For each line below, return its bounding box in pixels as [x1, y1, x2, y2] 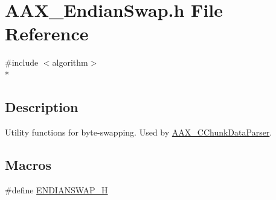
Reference [5, 21, 89, 46]
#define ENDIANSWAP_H [5, 183, 108, 196]
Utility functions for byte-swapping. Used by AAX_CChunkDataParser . [5, 125, 272, 138]
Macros [5, 155, 51, 173]
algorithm [52, 56, 88, 69]
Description [5, 97, 79, 116]
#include [5, 56, 39, 69]
